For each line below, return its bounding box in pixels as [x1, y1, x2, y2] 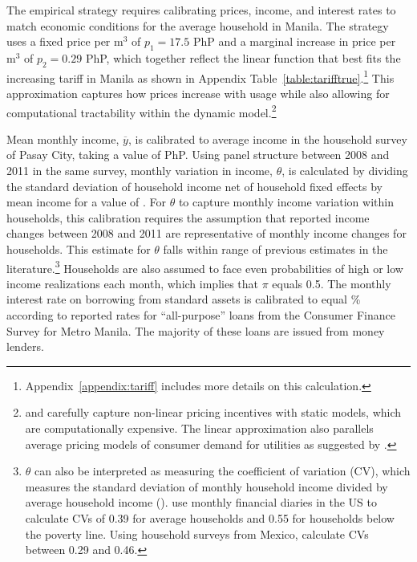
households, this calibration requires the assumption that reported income [6, 209, 370, 226]
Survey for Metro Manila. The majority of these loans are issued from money [6, 322, 385, 339]
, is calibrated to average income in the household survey [128, 130, 407, 147]
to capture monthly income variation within [178, 193, 394, 210]
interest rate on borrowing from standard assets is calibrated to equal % [6, 291, 361, 307]
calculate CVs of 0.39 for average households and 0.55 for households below [25, 510, 395, 526]
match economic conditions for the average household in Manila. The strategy [6, 17, 389, 34]
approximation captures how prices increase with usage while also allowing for [6, 85, 390, 102]
